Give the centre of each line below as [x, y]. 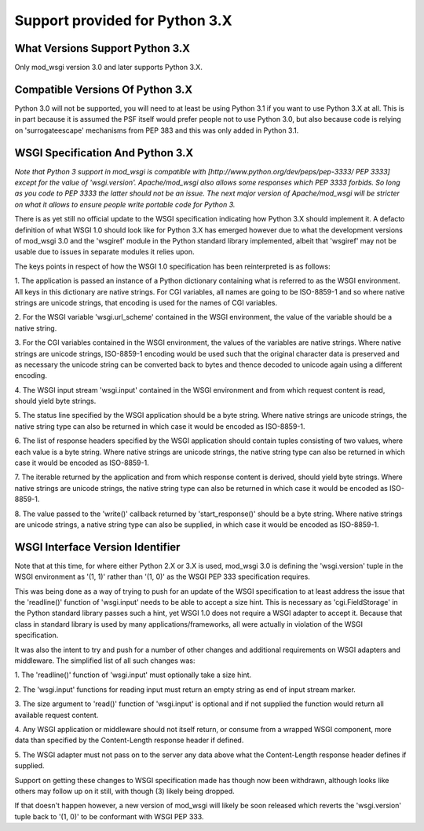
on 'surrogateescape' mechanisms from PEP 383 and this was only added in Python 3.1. [157, 130]
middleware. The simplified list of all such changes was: [105, 661]
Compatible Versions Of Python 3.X [104, 89]
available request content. [57, 715]
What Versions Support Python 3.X [102, 48]
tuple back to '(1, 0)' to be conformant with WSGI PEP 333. [109, 816]
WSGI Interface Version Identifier [97, 547]
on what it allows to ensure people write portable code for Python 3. [125, 204]
